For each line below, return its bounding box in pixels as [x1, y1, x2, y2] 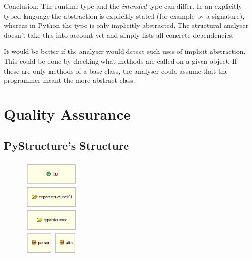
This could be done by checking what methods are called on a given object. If [4, 55, 237, 66]
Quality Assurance [4, 104, 131, 124]
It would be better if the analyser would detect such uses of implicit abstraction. [4, 46, 246, 56]
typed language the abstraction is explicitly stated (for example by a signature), [4, 10, 245, 21]
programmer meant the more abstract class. [4, 75, 135, 85]
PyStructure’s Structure [4, 137, 129, 153]
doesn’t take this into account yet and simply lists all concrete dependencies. [4, 29, 234, 40]
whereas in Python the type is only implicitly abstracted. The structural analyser [4, 20, 249, 30]
